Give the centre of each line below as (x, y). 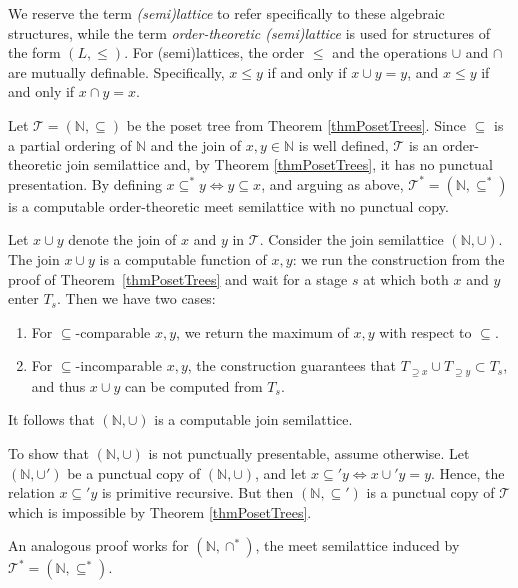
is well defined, (343, 144)
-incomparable (118, 365)
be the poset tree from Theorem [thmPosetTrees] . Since (296, 124)
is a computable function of (183, 258)
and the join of (196, 144)
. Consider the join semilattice (351, 239)
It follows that (51, 419)
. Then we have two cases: (136, 298)
